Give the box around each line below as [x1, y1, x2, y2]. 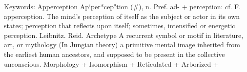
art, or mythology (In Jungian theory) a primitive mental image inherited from [4, 39, 240, 50]
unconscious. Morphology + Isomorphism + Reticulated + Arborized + [4, 58, 219, 69]
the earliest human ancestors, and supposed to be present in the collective [4, 49, 225, 59]
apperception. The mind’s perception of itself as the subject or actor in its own [4, 11, 240, 21]
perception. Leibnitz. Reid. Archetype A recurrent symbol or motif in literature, [4, 30, 244, 40]
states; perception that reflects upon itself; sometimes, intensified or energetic [4, 20, 235, 31]
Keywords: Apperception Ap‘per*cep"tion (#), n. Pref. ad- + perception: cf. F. [4, 1, 241, 11]
